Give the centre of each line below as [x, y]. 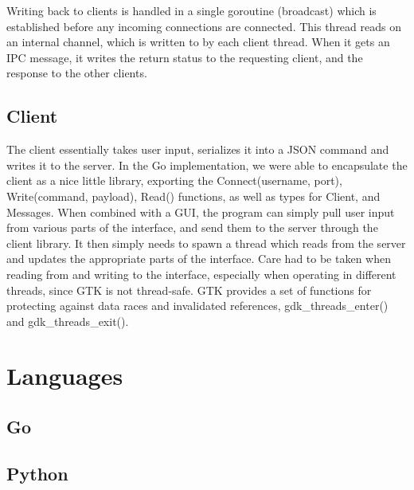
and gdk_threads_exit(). [68, 321]
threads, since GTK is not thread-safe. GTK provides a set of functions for [189, 290]
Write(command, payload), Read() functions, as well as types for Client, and [193, 196]
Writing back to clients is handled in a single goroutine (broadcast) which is [191, 10]
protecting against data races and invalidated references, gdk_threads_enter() [197, 306]
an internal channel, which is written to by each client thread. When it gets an [198, 42]
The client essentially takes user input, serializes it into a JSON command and [198, 149]
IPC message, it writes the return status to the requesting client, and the [185, 57]
